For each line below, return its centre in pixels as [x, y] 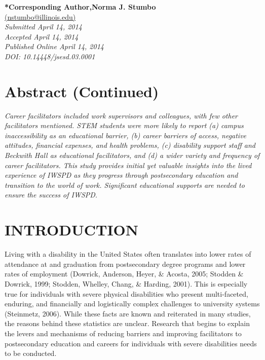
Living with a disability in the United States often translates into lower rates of [128, 254]
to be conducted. [31, 353]
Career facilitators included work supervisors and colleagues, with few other [121, 115]
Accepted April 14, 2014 [42, 36]
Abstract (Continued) [82, 91]
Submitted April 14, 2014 [43, 27]
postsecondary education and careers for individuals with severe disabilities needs [131, 343]
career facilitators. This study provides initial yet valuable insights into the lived [128, 165]
